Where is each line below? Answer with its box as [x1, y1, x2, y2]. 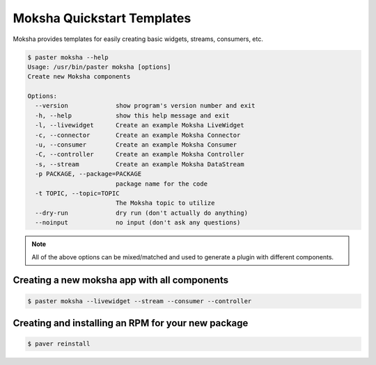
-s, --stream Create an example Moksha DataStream [35, 160, 244, 168]
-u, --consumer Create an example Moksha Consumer [35, 141, 237, 149]
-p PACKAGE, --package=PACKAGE [35, 170, 142, 178]
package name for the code [115, 179, 208, 188]
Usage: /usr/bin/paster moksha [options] [27, 63, 171, 71]
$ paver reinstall [27, 340, 91, 348]
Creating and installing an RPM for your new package [13, 317, 249, 329]
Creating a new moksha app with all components [13, 275, 229, 286]
